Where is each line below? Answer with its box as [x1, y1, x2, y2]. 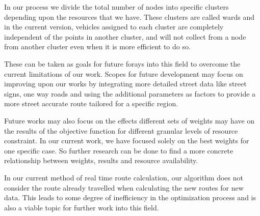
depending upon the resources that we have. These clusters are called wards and [4, 11, 255, 22]
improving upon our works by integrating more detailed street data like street [4, 78, 247, 89]
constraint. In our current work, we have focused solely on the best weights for [4, 135, 249, 146]
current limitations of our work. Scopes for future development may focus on [4, 68, 243, 79]
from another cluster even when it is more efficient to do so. [4, 41, 191, 52]
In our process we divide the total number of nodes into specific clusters [4, 2, 229, 12]
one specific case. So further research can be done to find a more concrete [4, 145, 233, 156]
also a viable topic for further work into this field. [4, 202, 159, 212]
